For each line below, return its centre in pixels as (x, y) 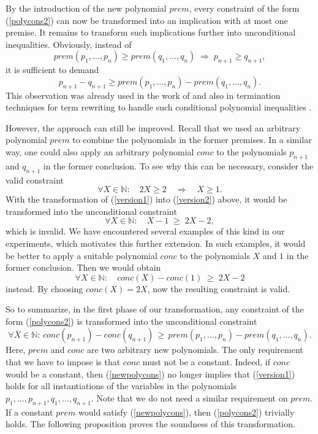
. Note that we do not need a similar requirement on (189, 397)
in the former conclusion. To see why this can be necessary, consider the (178, 165)
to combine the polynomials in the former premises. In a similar (192, 140)
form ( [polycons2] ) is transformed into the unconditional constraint (131, 321)
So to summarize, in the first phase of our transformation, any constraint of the (155, 309)
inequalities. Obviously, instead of (69, 44)
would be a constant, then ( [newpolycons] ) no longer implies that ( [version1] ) (150, 374)
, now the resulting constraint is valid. (219, 288)
